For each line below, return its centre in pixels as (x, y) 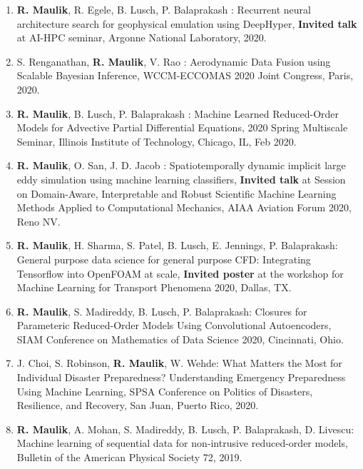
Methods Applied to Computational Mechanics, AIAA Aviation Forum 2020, (184, 207)
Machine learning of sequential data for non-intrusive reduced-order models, (182, 443)
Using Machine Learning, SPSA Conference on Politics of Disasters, (165, 391)
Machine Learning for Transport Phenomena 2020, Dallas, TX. (154, 287)
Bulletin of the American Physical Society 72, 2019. (129, 457)
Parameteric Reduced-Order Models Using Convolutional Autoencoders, (174, 325)
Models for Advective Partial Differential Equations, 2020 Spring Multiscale (182, 127)
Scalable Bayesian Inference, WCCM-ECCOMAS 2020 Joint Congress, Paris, (185, 75)
